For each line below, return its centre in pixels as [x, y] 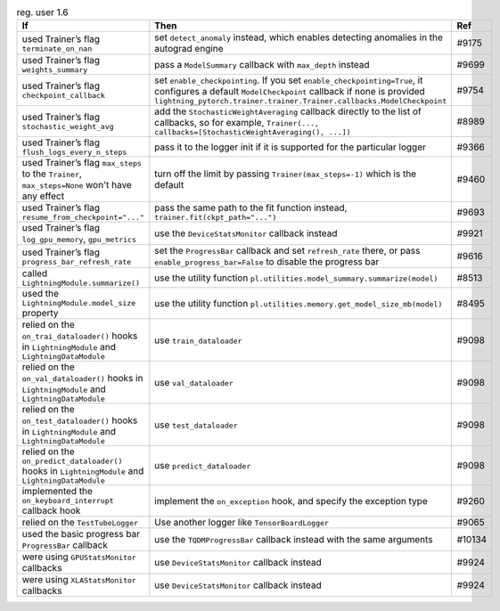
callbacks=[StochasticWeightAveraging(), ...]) [253, 132]
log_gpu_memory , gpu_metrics [79, 239]
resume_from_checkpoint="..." [83, 218]
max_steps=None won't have [77, 185]
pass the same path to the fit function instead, [251, 208]
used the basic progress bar [81, 534]
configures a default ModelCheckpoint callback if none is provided [290, 92]
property [40, 314]
